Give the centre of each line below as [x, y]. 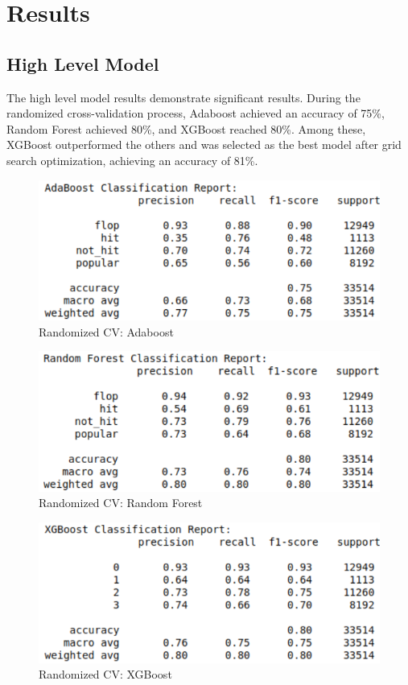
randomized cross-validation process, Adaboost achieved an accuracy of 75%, [196, 113]
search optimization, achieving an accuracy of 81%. [132, 160]
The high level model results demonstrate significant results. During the [183, 97]
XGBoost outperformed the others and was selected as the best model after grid [204, 144]
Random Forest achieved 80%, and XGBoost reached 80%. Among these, [186, 128]
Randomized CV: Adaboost [106, 331]
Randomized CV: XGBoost [105, 674]
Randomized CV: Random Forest [121, 503]
